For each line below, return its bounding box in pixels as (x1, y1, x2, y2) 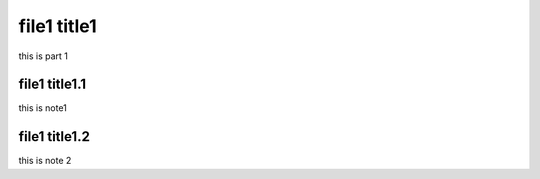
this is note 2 (18, 155, 72, 167)
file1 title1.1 (18, 76, 87, 93)
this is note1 (18, 102, 67, 114)
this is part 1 (18, 50, 69, 62)
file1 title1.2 (18, 128, 90, 145)
